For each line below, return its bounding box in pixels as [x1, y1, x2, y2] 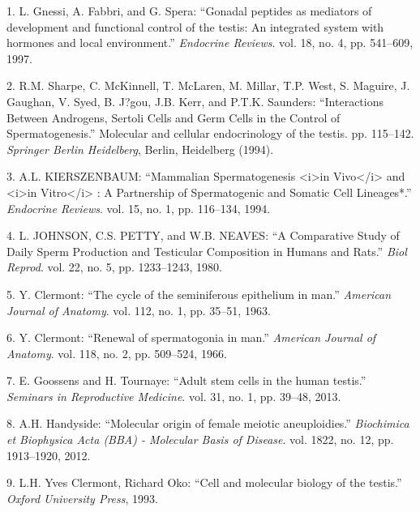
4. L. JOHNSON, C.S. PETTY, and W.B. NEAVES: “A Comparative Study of [6, 227, 400, 244]
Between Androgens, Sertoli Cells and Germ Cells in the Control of [6, 109, 341, 126]
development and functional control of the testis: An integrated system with [6, 18, 384, 35]
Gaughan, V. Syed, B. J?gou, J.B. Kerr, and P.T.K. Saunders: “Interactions [6, 92, 384, 109]
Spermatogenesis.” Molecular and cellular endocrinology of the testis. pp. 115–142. [6, 125, 414, 142]
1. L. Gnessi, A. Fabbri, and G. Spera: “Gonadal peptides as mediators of [6, 2, 372, 19]
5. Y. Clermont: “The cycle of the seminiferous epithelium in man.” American [6, 285, 392, 302]
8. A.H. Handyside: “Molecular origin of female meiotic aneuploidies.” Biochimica [6, 415, 409, 432]
